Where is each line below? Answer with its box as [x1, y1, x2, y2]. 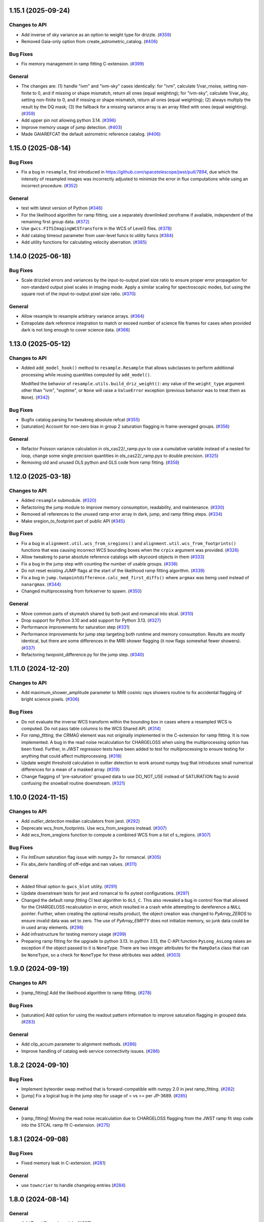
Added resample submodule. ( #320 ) [21, 498, 97, 503]
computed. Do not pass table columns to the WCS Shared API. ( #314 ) [21, 726, 161, 731]
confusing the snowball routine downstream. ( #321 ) [21, 780, 126, 786]
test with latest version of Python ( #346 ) [21, 205, 103, 211]
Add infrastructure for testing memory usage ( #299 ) [21, 931, 127, 937]
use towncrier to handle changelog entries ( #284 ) [21, 1182, 126, 1188]
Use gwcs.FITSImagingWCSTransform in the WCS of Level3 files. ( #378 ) [21, 225, 172, 232]
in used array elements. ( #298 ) [21, 924, 84, 931]
